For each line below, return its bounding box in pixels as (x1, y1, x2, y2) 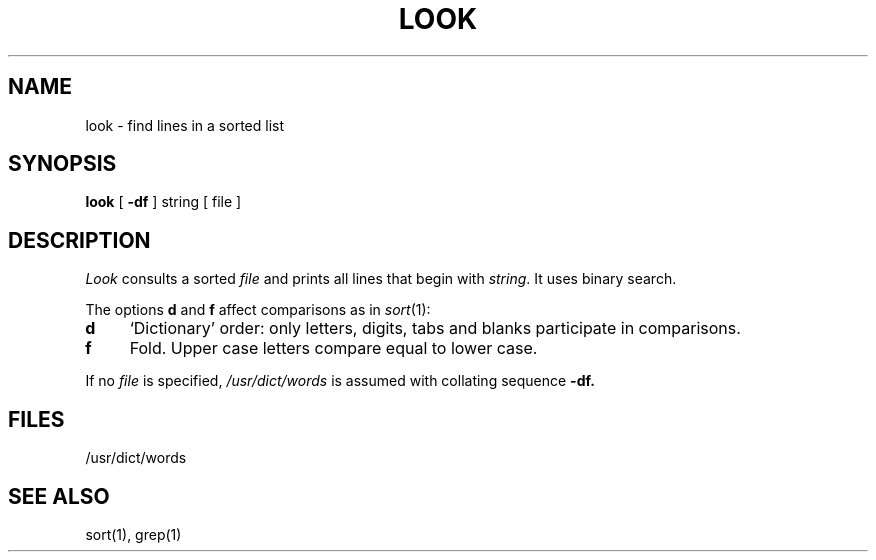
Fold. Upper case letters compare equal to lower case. (129, 338, 538, 359)
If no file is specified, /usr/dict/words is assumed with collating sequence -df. (85, 372, 595, 390)
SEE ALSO (8, 483, 110, 509)
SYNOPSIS (8, 151, 117, 177)
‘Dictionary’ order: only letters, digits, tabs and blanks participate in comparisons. (129, 318, 741, 339)
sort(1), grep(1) (85, 525, 182, 543)
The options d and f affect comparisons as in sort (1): (85, 301, 431, 319)
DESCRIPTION (8, 227, 151, 253)
